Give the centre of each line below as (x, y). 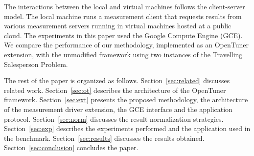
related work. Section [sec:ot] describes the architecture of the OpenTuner (115, 90)
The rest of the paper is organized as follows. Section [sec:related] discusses (117, 80)
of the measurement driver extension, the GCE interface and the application (118, 109)
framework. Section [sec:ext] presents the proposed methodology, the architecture (126, 100)
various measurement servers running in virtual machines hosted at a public (118, 26)
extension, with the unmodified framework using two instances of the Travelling (123, 54)
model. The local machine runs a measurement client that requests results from (123, 16)
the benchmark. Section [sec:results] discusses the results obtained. (104, 138)
